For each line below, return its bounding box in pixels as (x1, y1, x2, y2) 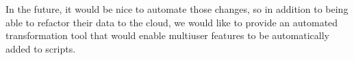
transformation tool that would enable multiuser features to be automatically (5, 28, 329, 42)
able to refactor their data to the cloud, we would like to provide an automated (5, 15, 338, 29)
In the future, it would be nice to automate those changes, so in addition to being (5, 2, 349, 16)
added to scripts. (5, 41, 76, 55)
